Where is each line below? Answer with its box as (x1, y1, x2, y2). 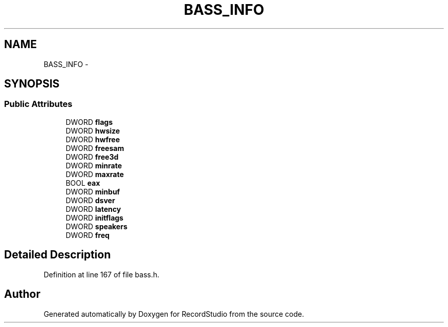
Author (4, 288, 40, 301)
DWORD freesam (65, 143, 124, 152)
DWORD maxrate (65, 169, 124, 179)
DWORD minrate (65, 161, 122, 170)
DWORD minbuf (65, 187, 120, 196)
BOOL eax (65, 178, 100, 187)
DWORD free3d (65, 152, 119, 161)
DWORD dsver (65, 195, 115, 205)
